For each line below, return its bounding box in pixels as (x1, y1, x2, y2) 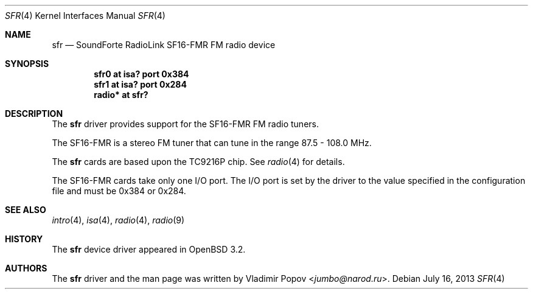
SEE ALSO (5, 205, 46, 215)
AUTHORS (5, 263, 47, 273)
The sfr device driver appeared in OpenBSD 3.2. (52, 244, 246, 254)
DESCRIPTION (5, 108, 63, 119)
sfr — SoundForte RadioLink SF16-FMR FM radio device (52, 40, 276, 50)
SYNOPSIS (5, 58, 49, 69)
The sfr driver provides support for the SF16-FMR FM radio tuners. (52, 119, 319, 129)
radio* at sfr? (94, 89, 148, 100)
